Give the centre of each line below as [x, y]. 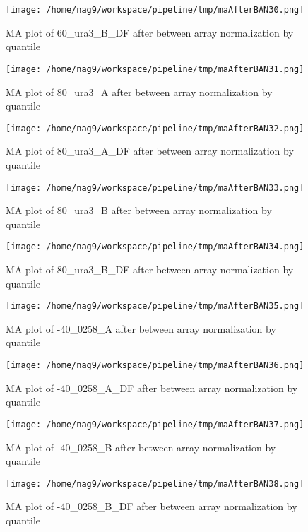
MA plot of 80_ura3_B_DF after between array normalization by [150, 270]
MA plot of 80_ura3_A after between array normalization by [139, 91]
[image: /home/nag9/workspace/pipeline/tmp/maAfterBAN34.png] [155, 247]
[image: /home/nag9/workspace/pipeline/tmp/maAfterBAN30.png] [155, 10]
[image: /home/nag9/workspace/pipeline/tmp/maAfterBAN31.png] [155, 69]
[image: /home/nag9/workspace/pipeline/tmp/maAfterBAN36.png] [155, 366]
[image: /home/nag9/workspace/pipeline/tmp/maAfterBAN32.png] [155, 128]
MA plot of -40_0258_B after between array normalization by [141, 447]
